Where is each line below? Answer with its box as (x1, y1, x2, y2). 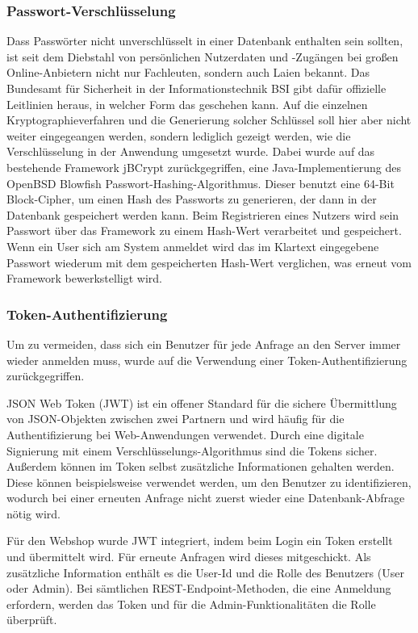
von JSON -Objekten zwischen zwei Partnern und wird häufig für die (6, 410, 345, 427)
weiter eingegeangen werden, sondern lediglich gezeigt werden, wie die (6, 127, 351, 144)
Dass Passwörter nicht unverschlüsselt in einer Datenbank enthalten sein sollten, (6, 32, 403, 49)
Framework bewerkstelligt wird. (6, 270, 162, 287)
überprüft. (6, 611, 57, 628)
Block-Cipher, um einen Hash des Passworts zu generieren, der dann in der (6, 191, 377, 208)
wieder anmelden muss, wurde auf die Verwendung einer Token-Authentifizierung (6, 351, 408, 368)
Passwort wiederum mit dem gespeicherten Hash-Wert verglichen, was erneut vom (6, 254, 412, 270)
